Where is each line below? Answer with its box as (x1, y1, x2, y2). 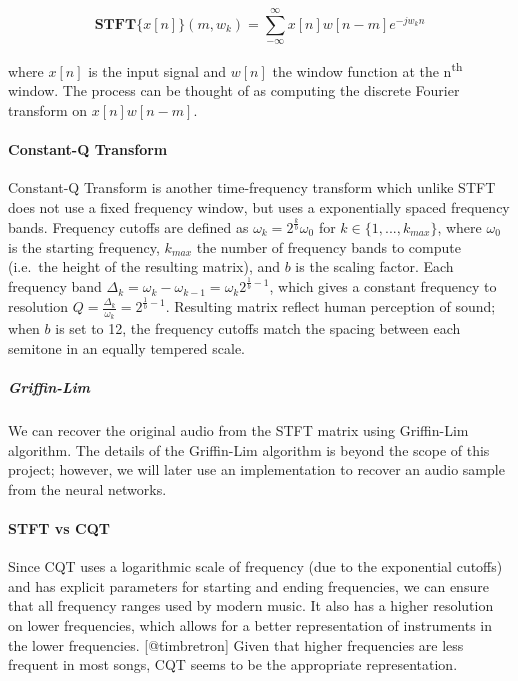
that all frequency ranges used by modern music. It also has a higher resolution (8, 595, 494, 616)
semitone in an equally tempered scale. (8, 337, 246, 358)
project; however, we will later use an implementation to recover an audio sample (8, 459, 505, 480)
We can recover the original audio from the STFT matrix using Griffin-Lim (8, 420, 469, 441)
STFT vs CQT (8, 518, 110, 539)
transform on (8, 100, 88, 121)
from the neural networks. (8, 478, 167, 499)
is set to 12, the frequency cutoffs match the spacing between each (55, 318, 461, 339)
